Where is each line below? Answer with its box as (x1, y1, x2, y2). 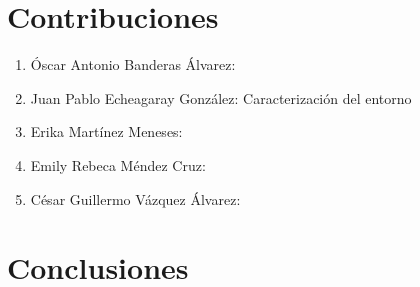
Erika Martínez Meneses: (30, 121, 183, 142)
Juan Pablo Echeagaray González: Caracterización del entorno (30, 87, 412, 108)
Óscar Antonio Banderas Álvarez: (30, 54, 236, 75)
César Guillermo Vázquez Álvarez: (30, 188, 241, 209)
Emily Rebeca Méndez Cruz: (30, 154, 206, 175)
